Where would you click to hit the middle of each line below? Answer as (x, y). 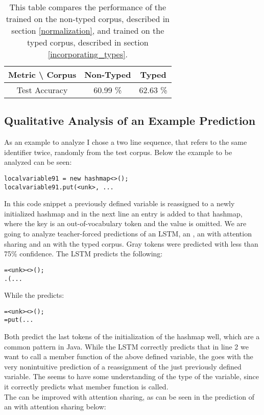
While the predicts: (34, 295)
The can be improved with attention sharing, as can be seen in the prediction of (129, 396)
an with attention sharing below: (55, 407)
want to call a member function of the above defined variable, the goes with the (129, 356)
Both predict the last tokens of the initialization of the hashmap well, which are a (132, 336)
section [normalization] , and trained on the (88, 30)
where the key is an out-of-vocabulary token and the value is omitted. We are (125, 223)
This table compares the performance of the (88, 7)
